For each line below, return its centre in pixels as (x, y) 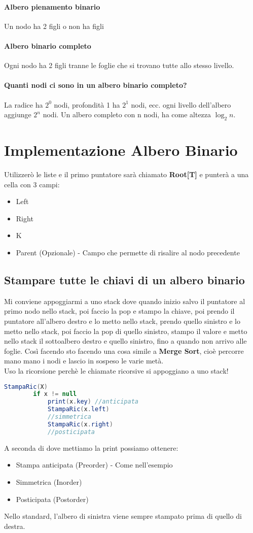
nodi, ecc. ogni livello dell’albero (181, 104)
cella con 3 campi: (32, 184)
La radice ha (24, 104)
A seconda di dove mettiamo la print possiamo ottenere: (91, 447)
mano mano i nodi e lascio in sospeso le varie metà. (84, 361)
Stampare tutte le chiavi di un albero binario (124, 280)
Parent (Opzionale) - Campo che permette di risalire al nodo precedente (128, 253)
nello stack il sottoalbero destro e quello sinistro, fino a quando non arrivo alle (125, 341)
